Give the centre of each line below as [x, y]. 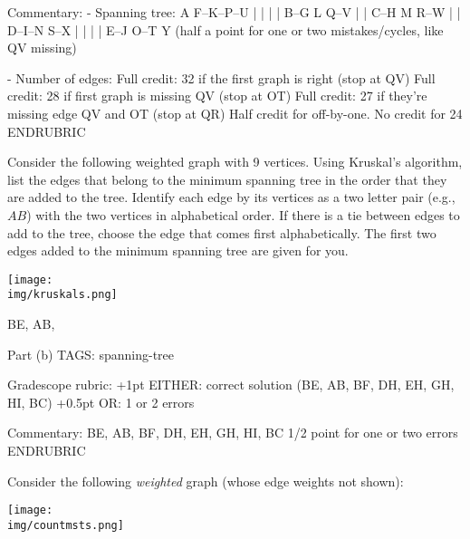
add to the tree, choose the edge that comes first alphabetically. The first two [222, 232]
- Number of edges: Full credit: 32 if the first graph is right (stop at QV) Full [221, 77]
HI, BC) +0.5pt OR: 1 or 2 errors [101, 402]
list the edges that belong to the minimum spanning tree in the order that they [227, 179]
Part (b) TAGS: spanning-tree [91, 354]
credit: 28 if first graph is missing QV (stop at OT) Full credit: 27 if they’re [217, 96]
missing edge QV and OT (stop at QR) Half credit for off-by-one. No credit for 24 [235, 113]
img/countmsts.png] [66, 525]
